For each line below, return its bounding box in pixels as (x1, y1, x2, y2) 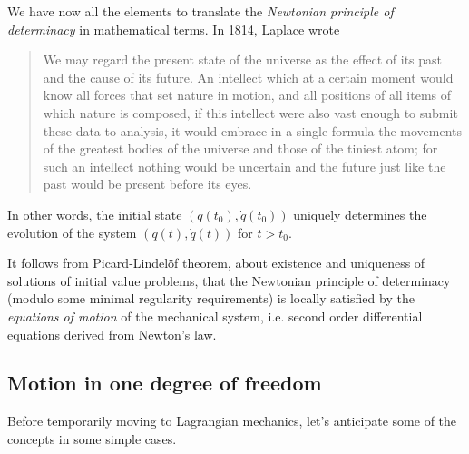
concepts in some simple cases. (7, 429, 177, 448)
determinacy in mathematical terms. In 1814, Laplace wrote (7, 19, 340, 38)
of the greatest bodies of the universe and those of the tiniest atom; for (43, 139, 438, 158)
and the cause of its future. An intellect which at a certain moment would (43, 67, 454, 86)
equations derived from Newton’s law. (7, 324, 217, 343)
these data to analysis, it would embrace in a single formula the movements (43, 121, 463, 140)
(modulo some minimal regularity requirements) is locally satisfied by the (7, 289, 415, 308)
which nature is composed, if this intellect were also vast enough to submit (43, 103, 458, 122)
